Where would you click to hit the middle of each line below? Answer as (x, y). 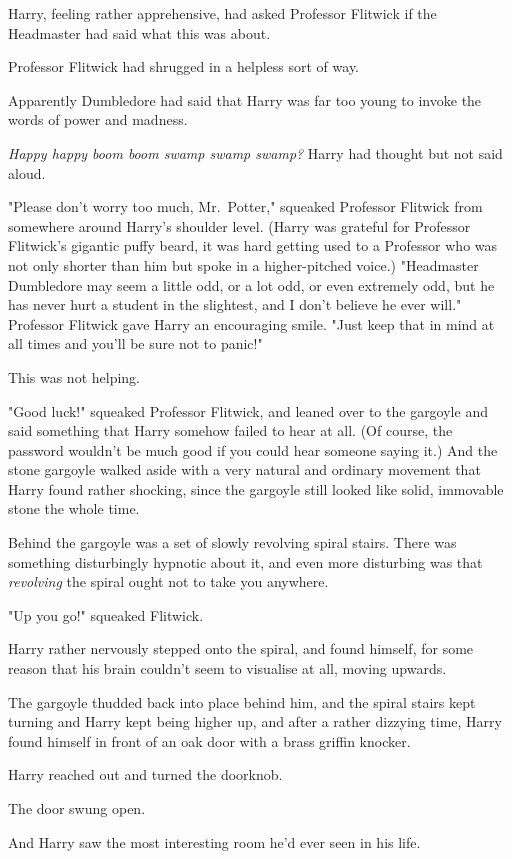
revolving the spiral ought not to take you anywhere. (168, 581)
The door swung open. (77, 808)
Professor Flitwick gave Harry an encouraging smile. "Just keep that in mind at (251, 323)
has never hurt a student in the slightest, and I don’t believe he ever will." (235, 304)
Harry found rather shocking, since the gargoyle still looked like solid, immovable (256, 488)
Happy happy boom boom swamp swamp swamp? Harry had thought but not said (255, 152)
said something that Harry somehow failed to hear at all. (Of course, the (230, 430)
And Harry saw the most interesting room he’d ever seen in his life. (214, 841)
